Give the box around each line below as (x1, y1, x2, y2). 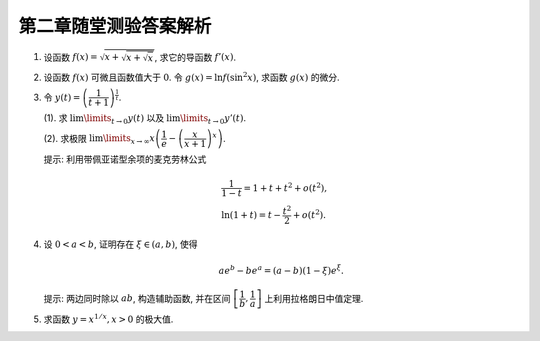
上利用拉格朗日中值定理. (264, 292, 364, 304)
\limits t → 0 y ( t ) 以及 (83, 112, 165, 127)
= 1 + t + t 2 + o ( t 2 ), (243, 180, 328, 194)
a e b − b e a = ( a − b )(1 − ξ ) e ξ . (218, 263, 344, 276)
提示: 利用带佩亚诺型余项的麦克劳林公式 (43, 153, 207, 165)
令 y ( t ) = (43, 91, 81, 103)
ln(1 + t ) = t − (221, 209, 282, 220)
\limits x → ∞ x (102, 133, 155, 146)
